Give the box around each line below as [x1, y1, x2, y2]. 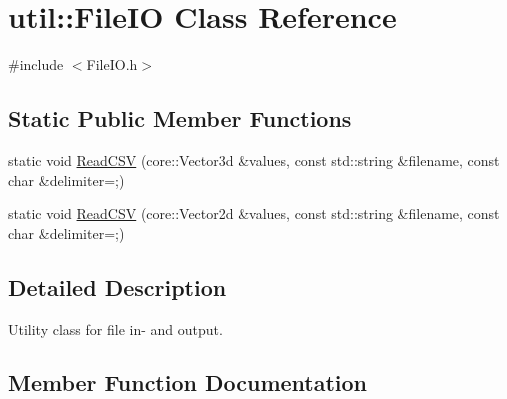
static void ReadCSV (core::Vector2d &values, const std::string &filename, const [8, 203, 500, 224]
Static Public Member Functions [8, 103, 352, 134]
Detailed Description [8, 271, 227, 302]
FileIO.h [86, 54, 138, 75]
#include [8, 54, 64, 75]
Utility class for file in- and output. [8, 318, 223, 339]
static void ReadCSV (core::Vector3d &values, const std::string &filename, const [8, 149, 500, 170]
